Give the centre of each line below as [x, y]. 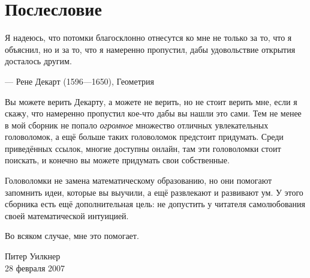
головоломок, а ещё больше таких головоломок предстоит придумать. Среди [144, 137]
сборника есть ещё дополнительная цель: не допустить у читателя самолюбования [155, 204]
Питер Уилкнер [33, 256]
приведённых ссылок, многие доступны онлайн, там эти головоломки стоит [143, 148]
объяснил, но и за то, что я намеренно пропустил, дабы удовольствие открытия [150, 49]
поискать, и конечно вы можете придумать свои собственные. [117, 160]
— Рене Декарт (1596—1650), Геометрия [79, 81]
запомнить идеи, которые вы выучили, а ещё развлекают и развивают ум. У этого [154, 192]
